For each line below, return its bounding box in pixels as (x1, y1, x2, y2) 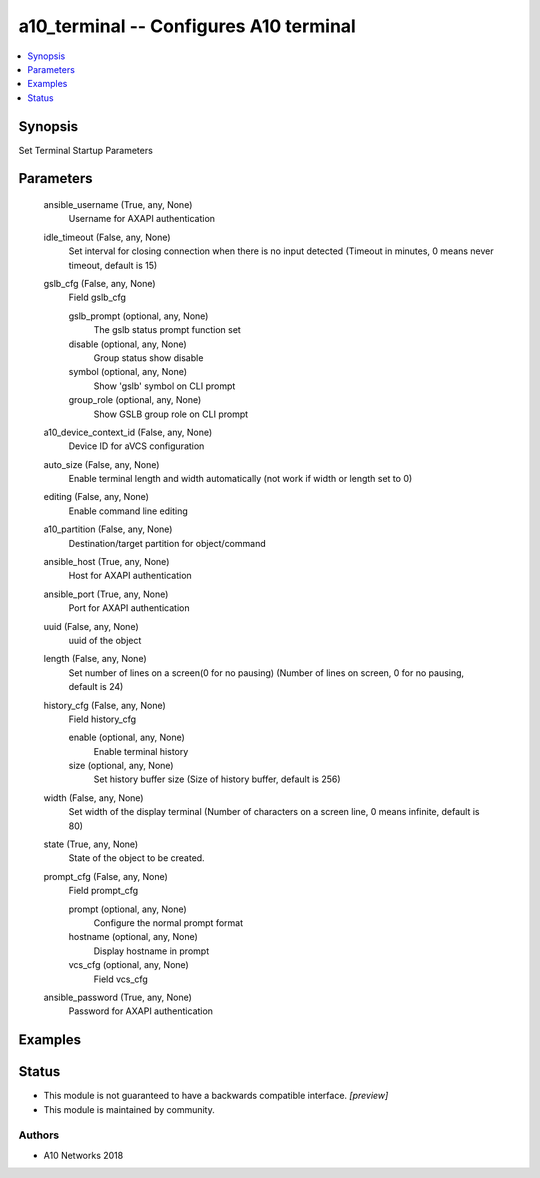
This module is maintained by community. (43, 1103, 215, 1115)
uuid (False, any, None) (43, 620, 139, 632)
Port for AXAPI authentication (68, 602, 190, 614)
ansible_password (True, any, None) (43, 991, 192, 1003)
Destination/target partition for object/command (68, 537, 266, 549)
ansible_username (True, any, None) (43, 199, 193, 211)
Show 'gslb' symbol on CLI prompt (93, 380, 236, 392)
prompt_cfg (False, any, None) (43, 870, 169, 882)
